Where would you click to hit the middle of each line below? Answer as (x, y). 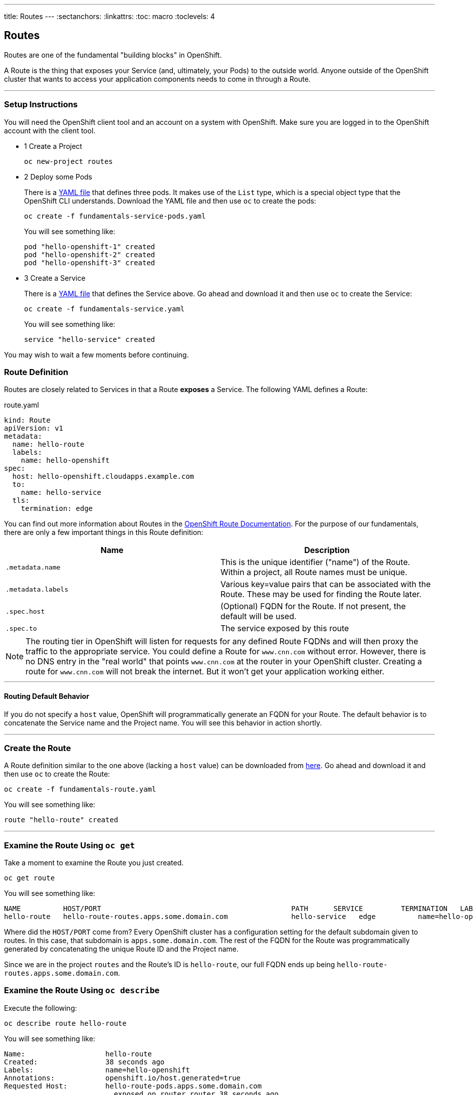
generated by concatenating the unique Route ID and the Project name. (122, 949)
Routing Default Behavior (47, 696)
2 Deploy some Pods (58, 176)
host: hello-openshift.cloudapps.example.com (103, 477)
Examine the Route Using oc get (70, 845)
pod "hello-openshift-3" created (90, 262)
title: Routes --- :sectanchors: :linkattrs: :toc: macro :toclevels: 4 (109, 16)
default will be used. (259, 616)
